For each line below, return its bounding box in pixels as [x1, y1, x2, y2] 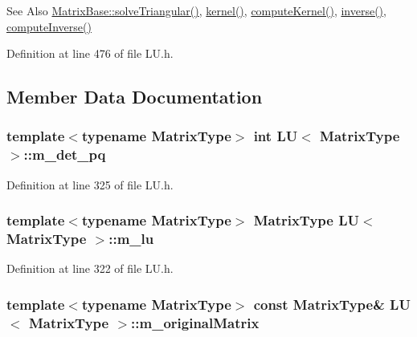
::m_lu [108, 229, 154, 249]
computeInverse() [6, 18, 92, 35]
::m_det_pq [23, 144, 106, 164]
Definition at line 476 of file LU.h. [6, 45, 174, 62]
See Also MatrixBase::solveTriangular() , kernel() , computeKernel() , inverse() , [6, 2, 386, 18]
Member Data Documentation [6, 84, 263, 109]
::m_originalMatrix [131, 312, 260, 332]
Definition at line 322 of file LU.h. [6, 260, 174, 277]
